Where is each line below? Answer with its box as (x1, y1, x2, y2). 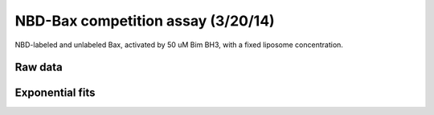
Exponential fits (14, 86, 96, 100)
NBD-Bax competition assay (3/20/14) (14, 12, 275, 30)
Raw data (14, 61, 63, 74)
